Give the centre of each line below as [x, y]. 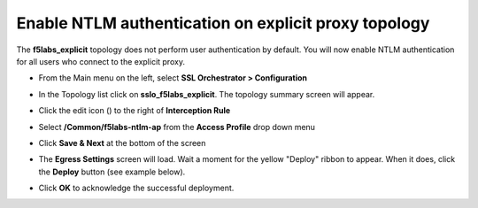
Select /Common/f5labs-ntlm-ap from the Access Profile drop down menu [177, 127]
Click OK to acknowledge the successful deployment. [136, 188]
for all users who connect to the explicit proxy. [101, 61]
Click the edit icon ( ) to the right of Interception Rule [135, 111]
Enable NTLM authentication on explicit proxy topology [223, 23]
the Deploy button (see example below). [112, 172]
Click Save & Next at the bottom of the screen [122, 143]
